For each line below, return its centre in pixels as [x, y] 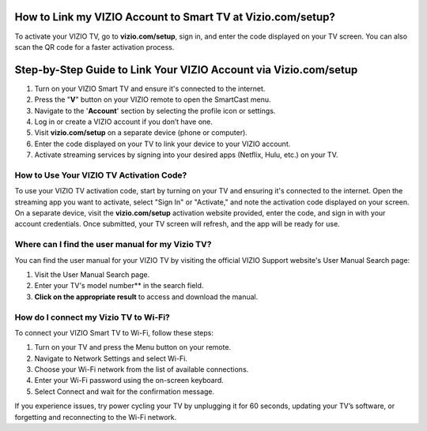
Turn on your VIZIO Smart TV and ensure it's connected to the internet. [150, 88]
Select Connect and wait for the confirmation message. [125, 392]
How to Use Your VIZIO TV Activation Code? [101, 175]
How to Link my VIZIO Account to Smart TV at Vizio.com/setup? [175, 17]
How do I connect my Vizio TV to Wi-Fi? [92, 317]
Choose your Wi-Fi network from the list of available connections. [142, 369]
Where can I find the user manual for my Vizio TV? [113, 245]
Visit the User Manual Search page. [92, 275]
